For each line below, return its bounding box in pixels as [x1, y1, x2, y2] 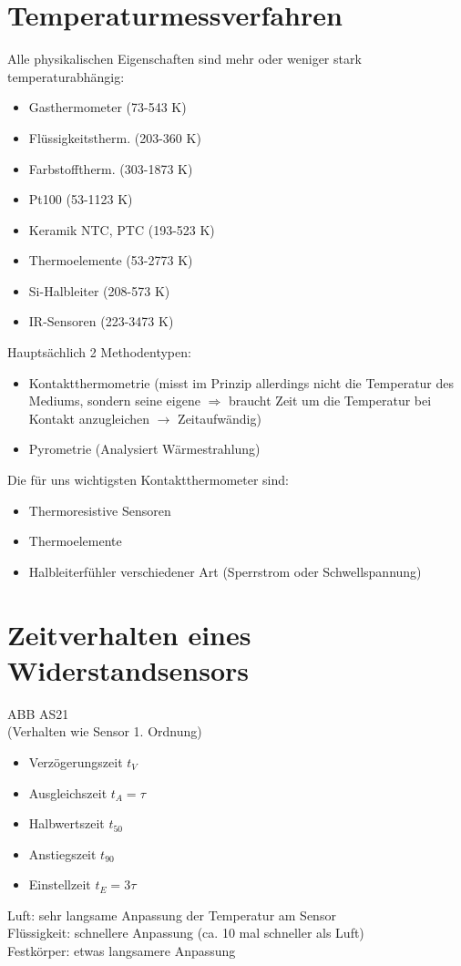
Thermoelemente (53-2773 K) [28, 251, 193, 270]
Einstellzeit [28, 875, 91, 894]
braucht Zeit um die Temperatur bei [228, 391, 432, 410]
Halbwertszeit [28, 814, 105, 833]
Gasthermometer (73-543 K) [28, 98, 187, 117]
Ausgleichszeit [28, 783, 108, 802]
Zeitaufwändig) [178, 408, 261, 427]
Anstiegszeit [28, 844, 97, 863]
